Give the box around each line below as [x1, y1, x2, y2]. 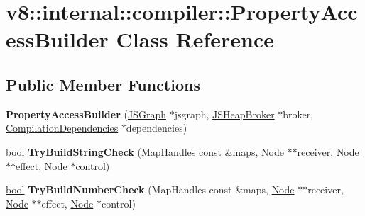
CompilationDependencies [6, 120, 119, 135]
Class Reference [116, 25, 274, 54]
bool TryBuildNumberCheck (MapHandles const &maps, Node [6, 182, 295, 197]
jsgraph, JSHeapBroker [174, 106, 275, 121]
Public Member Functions [6, 73, 200, 95]
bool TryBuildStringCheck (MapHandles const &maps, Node [6, 144, 284, 159]
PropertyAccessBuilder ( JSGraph [6, 106, 166, 121]
